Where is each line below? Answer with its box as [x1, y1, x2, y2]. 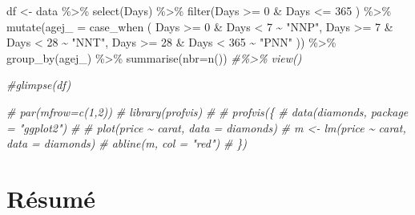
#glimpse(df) [6, 76, 71, 93]
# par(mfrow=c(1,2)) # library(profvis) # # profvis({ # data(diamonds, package [6, 103, 409, 120]
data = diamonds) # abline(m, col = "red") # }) [6, 135, 248, 152]
